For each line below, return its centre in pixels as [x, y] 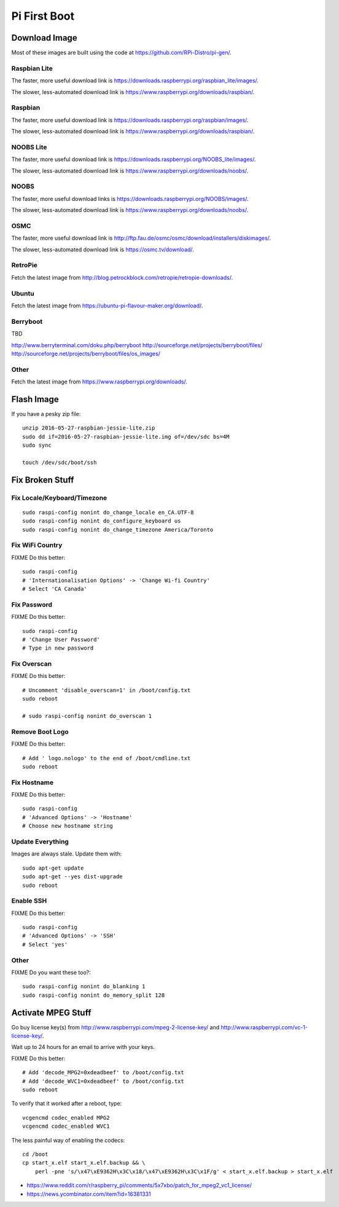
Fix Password [32, 604]
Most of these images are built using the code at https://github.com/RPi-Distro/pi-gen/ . [121, 53]
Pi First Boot [43, 16]
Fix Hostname [33, 782]
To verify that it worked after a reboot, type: [67, 1104]
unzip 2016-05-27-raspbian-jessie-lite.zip [89, 428]
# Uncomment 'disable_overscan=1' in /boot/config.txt [107, 690]
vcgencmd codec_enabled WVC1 [66, 1126]
